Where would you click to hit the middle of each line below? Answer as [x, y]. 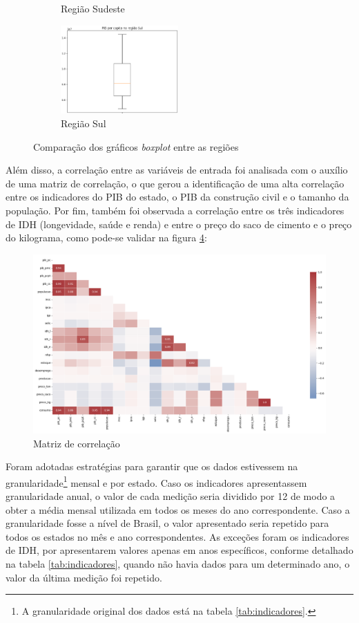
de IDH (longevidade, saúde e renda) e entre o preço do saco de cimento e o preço [179, 224]
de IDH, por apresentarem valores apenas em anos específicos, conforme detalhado [179, 550]
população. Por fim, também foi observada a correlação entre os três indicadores [175, 211]
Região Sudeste [93, 8]
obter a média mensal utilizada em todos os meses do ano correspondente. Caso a [178, 509]
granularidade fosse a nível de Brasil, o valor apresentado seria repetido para [167, 523]
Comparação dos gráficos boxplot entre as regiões [136, 146]
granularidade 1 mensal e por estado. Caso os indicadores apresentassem [156, 481]
